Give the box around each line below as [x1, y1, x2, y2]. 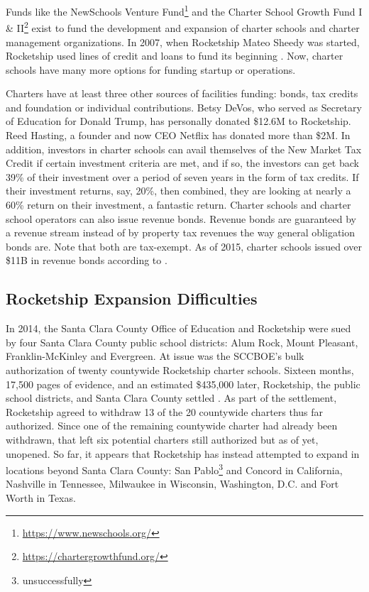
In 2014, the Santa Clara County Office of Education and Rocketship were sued [6, 321, 351, 336]
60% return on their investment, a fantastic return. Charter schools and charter [6, 197, 351, 212]
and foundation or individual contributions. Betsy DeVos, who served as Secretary [6, 99, 362, 114]
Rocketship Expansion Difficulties [6, 287, 258, 309]
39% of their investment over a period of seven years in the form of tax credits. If [6, 169, 359, 184]
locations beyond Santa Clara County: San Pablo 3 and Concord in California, [6, 461, 343, 477]
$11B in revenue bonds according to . [6, 253, 167, 268]
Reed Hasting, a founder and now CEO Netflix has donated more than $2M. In [6, 128, 351, 143]
